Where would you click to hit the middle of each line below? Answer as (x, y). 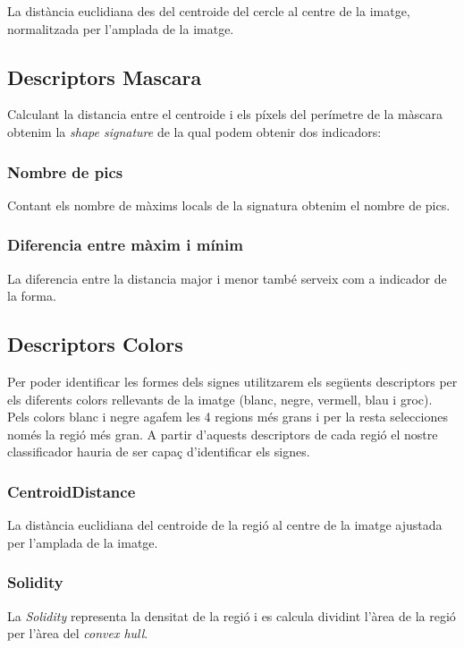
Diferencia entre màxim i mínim (125, 245)
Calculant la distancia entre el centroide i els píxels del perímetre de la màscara (225, 114)
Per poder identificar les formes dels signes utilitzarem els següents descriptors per (232, 381)
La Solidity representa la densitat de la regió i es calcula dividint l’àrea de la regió (232, 615)
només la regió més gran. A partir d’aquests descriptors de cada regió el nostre (223, 434)
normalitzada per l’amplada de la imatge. (121, 28)
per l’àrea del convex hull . (78, 633)
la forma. (32, 296)
